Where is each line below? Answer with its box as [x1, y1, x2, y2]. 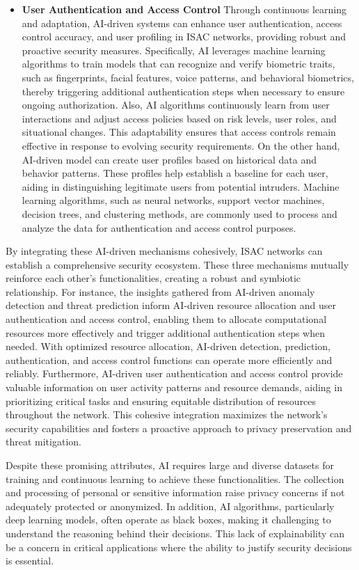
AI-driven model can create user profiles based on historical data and [22, 152, 317, 166]
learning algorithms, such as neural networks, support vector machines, [22, 193, 325, 207]
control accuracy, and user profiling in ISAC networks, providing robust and [22, 29, 346, 44]
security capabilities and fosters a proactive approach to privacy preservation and [6, 420, 352, 435]
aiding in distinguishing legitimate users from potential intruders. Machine [22, 179, 340, 193]
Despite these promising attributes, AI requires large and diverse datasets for [6, 458, 335, 472]
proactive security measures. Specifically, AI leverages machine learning [22, 42, 326, 57]
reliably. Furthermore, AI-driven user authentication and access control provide [6, 366, 343, 381]
